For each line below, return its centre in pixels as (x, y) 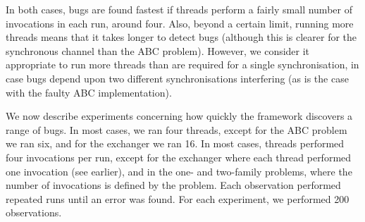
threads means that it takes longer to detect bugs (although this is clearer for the (181, 37)
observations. (34, 212)
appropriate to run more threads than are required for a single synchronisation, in (182, 64)
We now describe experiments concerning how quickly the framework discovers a (179, 116)
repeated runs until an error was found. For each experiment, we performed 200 (178, 198)
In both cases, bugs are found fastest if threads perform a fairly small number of (179, 9)
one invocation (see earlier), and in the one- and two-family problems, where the (179, 171)
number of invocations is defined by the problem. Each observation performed (173, 185)
